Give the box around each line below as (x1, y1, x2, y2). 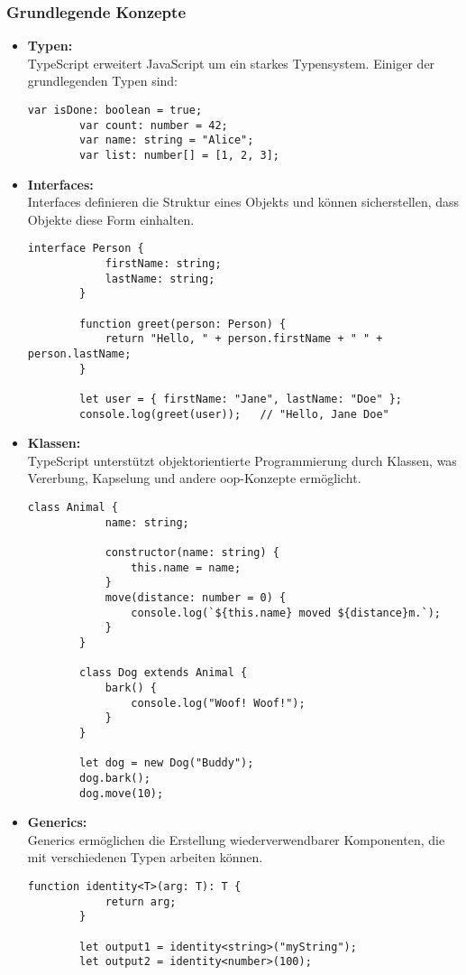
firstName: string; (105, 257, 222, 271)
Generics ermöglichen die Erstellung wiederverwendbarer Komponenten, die (27, 830, 445, 849)
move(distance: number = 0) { (105, 591, 287, 604)
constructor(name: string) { (105, 546, 279, 560)
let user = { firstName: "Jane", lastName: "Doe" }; (79, 392, 403, 405)
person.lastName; (27, 348, 132, 360)
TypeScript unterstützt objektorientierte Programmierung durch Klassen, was (27, 450, 457, 469)
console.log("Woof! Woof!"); (131, 696, 306, 710)
